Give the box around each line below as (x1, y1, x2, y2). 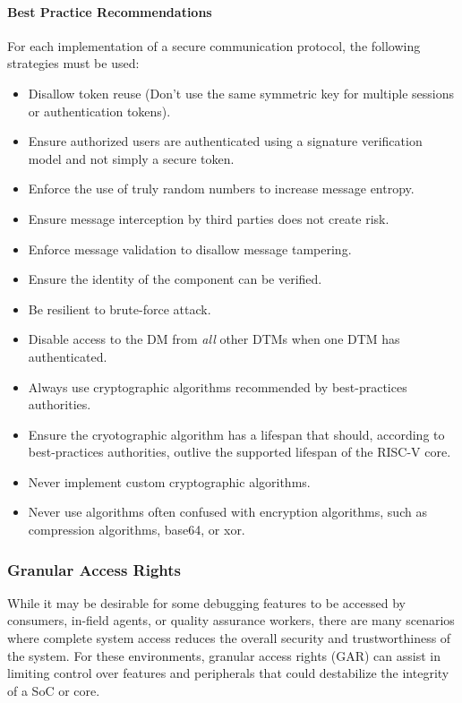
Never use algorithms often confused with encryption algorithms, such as (28, 502, 427, 521)
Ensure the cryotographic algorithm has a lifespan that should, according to (28, 424, 445, 443)
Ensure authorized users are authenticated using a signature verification (28, 132, 423, 150)
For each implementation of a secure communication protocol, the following (7, 36, 421, 55)
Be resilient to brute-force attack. (28, 299, 211, 318)
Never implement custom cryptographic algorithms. (28, 472, 311, 491)
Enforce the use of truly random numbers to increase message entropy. (28, 179, 415, 198)
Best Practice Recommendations (7, 2, 212, 21)
